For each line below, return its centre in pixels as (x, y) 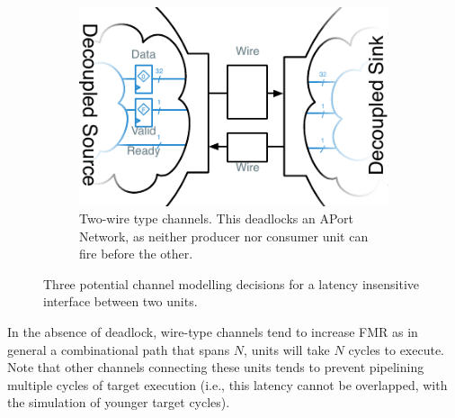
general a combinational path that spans (119, 349)
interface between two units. (120, 301)
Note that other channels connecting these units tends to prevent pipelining (216, 367)
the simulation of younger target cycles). (119, 402)
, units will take (287, 349)
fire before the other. (136, 254)
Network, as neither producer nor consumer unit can (224, 236)
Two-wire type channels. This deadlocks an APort (216, 218)
